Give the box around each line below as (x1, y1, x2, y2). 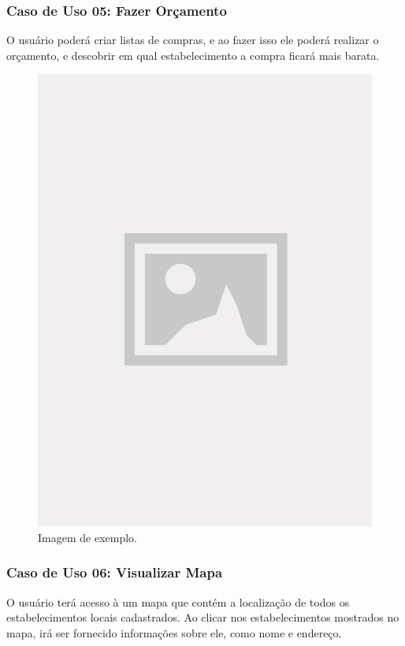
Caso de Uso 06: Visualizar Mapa (6, 562, 223, 582)
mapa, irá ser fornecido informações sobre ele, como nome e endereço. (6, 624, 342, 640)
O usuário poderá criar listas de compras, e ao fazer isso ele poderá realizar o (6, 32, 379, 48)
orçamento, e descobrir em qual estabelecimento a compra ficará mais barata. (6, 46, 380, 63)
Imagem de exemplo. (38, 529, 137, 545)
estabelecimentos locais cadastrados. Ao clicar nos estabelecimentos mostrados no (6, 609, 399, 626)
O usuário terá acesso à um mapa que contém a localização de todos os (6, 593, 350, 610)
